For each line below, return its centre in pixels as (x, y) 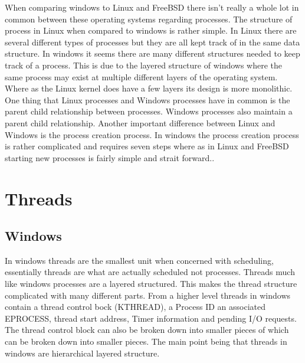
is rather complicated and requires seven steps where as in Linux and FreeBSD (147, 146)
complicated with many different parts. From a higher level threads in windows (148, 295)
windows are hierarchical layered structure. (82, 353)
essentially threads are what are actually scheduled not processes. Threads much (150, 272)
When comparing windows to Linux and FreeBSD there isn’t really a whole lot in (152, 7)
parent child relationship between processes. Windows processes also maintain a (149, 111)
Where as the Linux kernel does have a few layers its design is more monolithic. (149, 88)
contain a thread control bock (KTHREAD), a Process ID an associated (135, 307)
